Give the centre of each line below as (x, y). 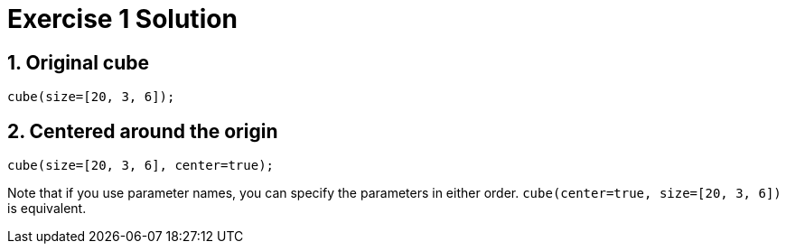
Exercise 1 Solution (122, 19)
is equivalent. (47, 209)
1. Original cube (78, 62)
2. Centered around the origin (143, 131)
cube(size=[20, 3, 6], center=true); (141, 166)
